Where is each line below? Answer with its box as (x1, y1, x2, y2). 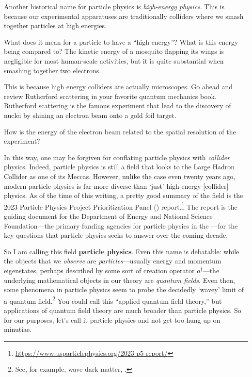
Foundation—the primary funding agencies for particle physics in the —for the (4, 220, 238, 230)
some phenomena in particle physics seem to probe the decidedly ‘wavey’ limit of (4, 284, 244, 295)
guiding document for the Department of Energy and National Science (4, 211, 213, 221)
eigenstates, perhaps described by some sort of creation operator (4, 265, 195, 275)
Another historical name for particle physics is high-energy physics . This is (4, 1, 224, 11)
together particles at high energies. (4, 20, 107, 31)
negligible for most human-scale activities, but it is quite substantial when (4, 55, 224, 66)
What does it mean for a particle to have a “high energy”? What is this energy (4, 36, 238, 47)
